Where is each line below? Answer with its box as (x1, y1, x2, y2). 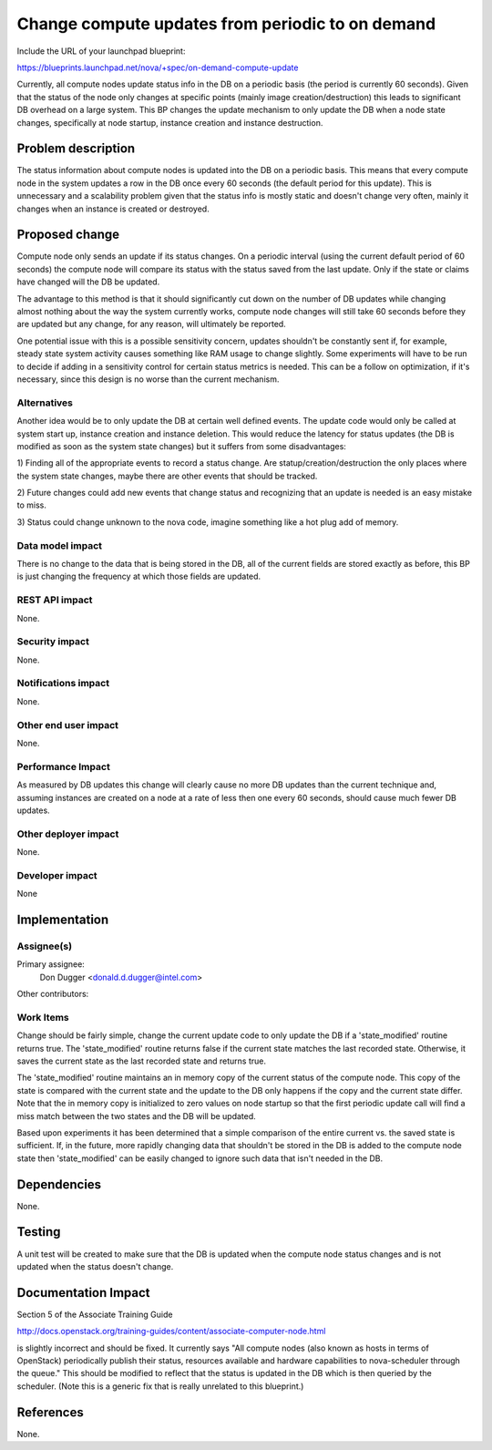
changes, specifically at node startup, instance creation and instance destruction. (16, 117, 323, 128)
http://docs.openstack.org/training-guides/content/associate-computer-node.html (16, 1326, 326, 1337)
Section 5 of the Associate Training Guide (16, 1309, 173, 1320)
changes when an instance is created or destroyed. (16, 203, 210, 214)
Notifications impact (16, 677, 109, 690)
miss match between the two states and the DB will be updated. (16, 1110, 257, 1121)
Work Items (16, 1011, 69, 1023)
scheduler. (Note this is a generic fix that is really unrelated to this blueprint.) (16, 1381, 304, 1392)
